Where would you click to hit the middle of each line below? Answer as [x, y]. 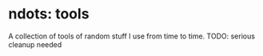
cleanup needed [35, 44]
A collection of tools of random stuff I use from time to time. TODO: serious [132, 36]
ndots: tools [49, 14]
